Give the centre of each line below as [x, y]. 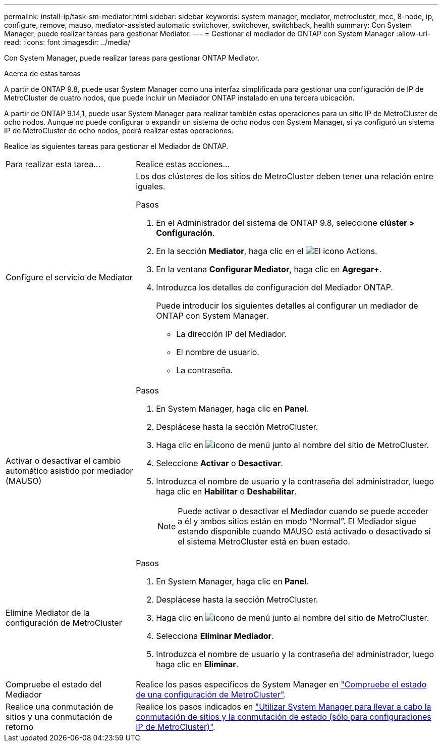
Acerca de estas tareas [42, 73]
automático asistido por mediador [69, 471]
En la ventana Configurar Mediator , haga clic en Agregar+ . [269, 269]
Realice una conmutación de [60, 707]
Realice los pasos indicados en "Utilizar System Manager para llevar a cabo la [284, 707]
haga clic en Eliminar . [197, 664]
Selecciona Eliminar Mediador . [215, 636]
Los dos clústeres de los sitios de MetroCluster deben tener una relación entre [285, 176]
